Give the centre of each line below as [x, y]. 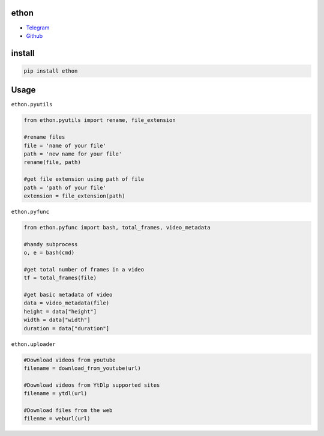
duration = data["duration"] [67, 328]
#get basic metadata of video [68, 295]
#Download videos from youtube [70, 360]
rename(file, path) [52, 162]
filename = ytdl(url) [55, 394]
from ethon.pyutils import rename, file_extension [100, 120]
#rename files [44, 137]
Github [34, 35]
